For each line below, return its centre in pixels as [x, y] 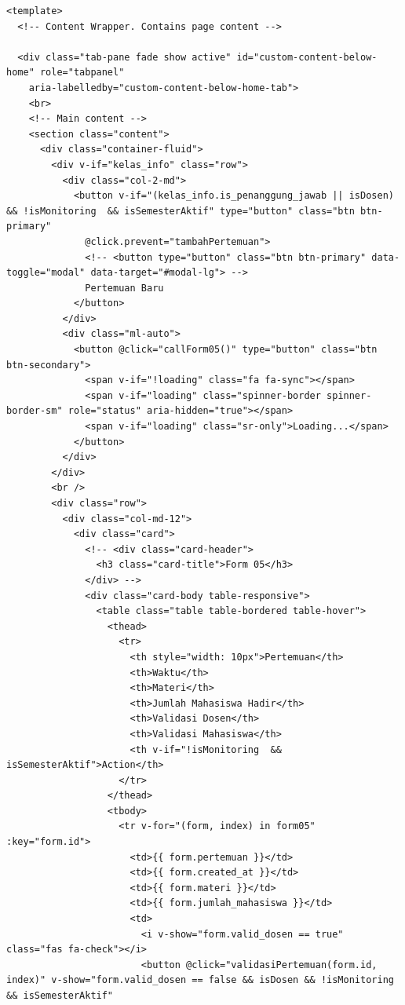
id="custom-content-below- [307, 57]
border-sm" [35, 411]
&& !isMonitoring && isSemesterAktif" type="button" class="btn [181, 211]
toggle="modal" [46, 273]
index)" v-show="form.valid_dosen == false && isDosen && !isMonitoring [200, 980]
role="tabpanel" [82, 73]
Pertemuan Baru [124, 288]
